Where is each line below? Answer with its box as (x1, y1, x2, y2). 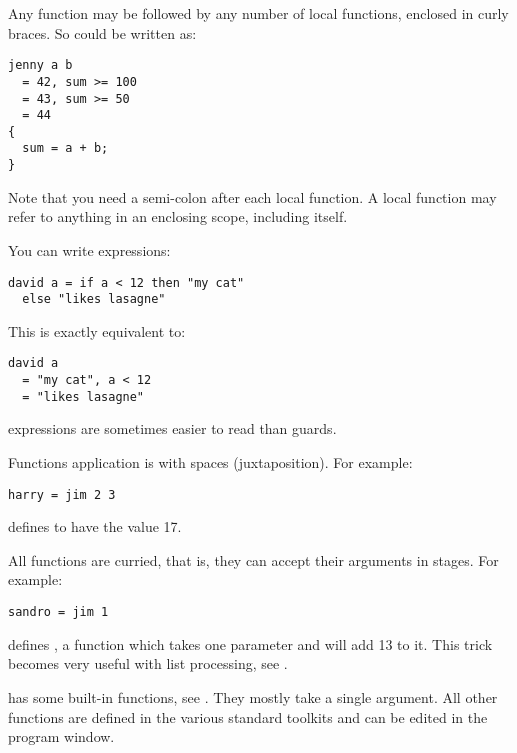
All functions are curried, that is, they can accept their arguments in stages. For (8, 549, 499, 570)
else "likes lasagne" (22, 292, 166, 307)
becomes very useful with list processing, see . (8, 653, 288, 674)
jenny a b (8, 58, 73, 73)
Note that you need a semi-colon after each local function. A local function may (8, 186, 497, 207)
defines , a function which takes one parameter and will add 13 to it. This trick (8, 633, 493, 654)
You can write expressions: (8, 239, 171, 260)
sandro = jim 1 (8, 605, 109, 620)
